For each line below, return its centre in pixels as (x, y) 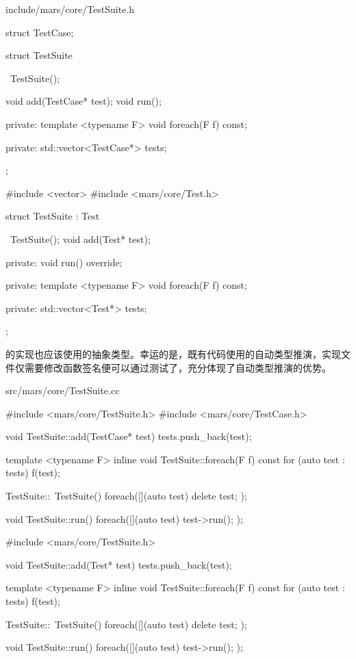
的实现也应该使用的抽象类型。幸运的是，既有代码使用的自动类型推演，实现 (173, 353)
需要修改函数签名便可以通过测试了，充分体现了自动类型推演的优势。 (178, 367)
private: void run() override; (64, 262)
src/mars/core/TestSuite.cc (63, 390)
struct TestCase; (40, 32)
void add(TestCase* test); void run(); (84, 101)
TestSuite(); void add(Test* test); (80, 238)
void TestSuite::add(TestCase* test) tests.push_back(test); (129, 436)
